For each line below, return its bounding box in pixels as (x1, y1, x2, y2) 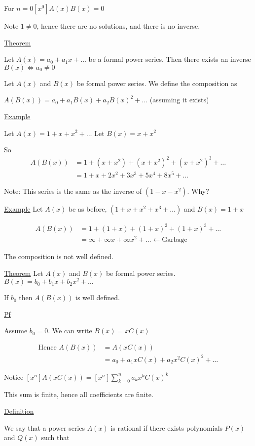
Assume (4, 325, 28, 336)
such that (41, 432, 70, 443)
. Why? (187, 186, 209, 196)
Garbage (162, 236, 187, 244)
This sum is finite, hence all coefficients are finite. (4, 389, 153, 400)
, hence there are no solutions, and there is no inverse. (36, 21, 200, 31)
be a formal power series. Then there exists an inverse (88, 54, 251, 64)
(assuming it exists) (149, 94, 209, 105)
